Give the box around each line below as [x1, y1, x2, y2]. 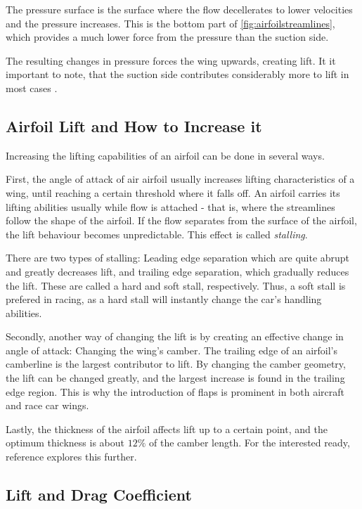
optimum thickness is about [6, 435, 125, 450]
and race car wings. [6, 398, 89, 413]
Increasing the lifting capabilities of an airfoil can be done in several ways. [6, 148, 325, 162]
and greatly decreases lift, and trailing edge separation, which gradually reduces [6, 264, 349, 278]
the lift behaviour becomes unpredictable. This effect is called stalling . [6, 226, 308, 241]
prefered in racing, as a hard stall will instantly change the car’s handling [6, 292, 322, 307]
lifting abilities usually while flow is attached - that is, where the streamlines [6, 199, 335, 214]
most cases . [6, 80, 58, 95]
